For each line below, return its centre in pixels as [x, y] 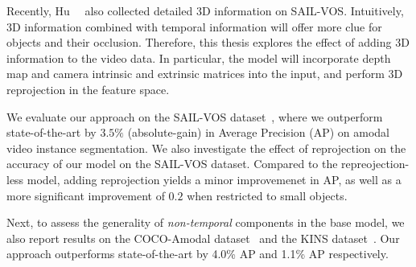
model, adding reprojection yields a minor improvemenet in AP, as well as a [214, 179]
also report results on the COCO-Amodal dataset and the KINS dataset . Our [203, 238]
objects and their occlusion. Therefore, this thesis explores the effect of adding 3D [208, 42]
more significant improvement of [86, 195]
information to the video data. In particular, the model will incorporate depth [199, 58]
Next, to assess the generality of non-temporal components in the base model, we [206, 222]
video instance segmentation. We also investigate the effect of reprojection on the [206, 148]
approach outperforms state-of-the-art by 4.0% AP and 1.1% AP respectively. [198, 254]
